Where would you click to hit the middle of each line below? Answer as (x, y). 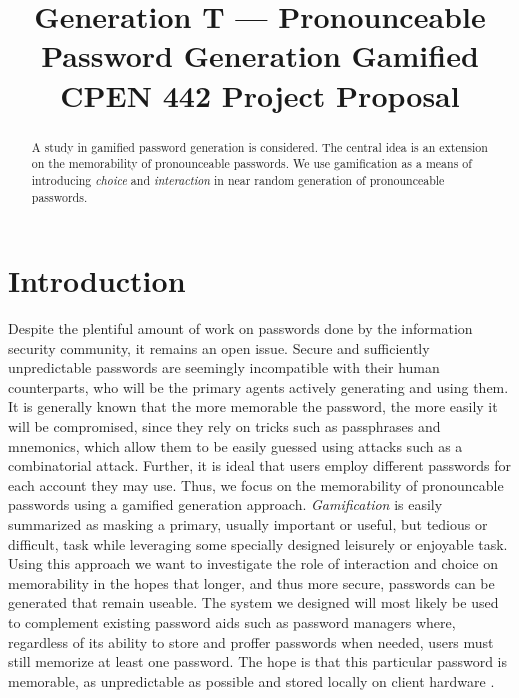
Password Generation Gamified (260, 55)
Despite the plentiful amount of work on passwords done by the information (240, 328)
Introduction (97, 280)
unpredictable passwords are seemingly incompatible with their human (224, 367)
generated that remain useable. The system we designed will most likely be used (253, 602)
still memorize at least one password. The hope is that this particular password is (258, 661)
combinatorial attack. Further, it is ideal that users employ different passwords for (259, 465)
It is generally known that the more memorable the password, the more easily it (253, 406)
